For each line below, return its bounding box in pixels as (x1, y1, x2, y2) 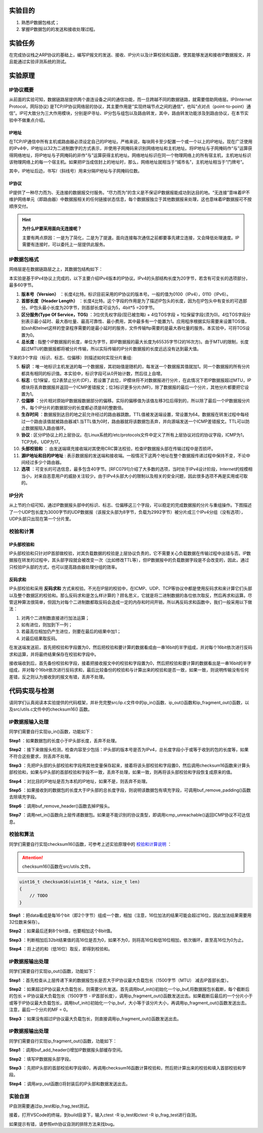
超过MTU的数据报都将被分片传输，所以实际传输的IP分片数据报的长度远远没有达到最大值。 (21, 346, 202, 352)
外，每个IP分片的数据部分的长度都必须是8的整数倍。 (21, 404, 126, 410)
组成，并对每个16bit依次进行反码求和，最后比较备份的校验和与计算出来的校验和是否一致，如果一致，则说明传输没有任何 (9, 667, 249, 673)
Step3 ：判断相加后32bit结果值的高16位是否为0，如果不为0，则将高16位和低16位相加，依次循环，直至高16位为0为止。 (9, 937, 246, 943)
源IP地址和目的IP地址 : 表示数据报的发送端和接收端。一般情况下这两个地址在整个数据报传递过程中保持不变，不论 (21, 452, 246, 459)
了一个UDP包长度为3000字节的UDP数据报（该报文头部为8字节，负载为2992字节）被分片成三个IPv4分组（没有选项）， (9, 509, 245, 515)
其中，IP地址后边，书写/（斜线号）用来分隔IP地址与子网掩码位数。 (9, 168, 142, 174)
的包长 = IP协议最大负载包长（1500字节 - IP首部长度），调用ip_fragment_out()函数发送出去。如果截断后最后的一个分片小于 (9, 993, 253, 999)
